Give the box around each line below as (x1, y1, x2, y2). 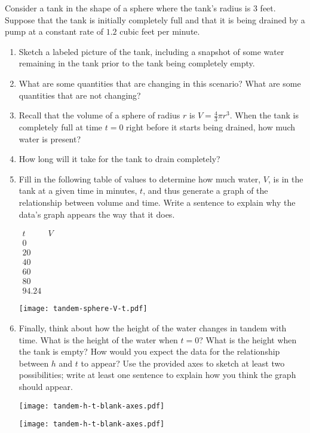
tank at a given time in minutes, (19, 184, 137, 197)
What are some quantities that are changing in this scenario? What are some (19, 77, 301, 89)
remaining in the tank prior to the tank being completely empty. (19, 57, 255, 69)
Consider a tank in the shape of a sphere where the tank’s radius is (5, 2, 251, 14)
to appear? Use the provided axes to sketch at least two (81, 356, 285, 369)
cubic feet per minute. (119, 25, 200, 38)
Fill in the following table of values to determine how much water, (19, 172, 261, 185)
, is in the (268, 172, 303, 185)
